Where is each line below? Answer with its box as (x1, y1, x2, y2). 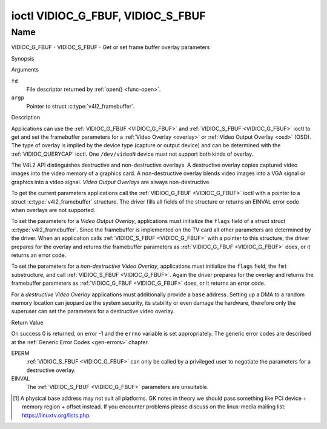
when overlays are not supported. (11, 207, 96, 214)
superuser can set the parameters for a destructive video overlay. (11, 308, 175, 315)
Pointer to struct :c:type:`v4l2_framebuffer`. (26, 102, 135, 110)
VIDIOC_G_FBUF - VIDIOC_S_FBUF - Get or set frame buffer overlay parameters (11, 44, 210, 51)
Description (11, 114, 41, 121)
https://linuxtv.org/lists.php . (22, 411, 91, 419)
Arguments (11, 66, 39, 73)
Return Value (11, 319, 44, 326)
